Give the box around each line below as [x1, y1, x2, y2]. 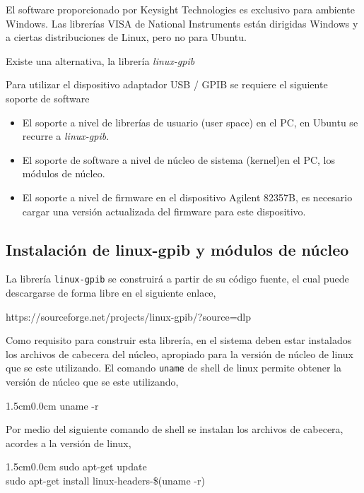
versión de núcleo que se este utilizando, [6, 374, 179, 389]
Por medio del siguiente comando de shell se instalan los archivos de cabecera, [6, 422, 344, 436]
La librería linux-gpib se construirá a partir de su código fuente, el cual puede [6, 271, 349, 286]
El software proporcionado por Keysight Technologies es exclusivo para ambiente [6, 2, 355, 16]
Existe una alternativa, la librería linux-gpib [6, 53, 195, 68]
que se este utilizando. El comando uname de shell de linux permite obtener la [6, 360, 341, 375]
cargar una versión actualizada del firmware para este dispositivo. [22, 203, 306, 218]
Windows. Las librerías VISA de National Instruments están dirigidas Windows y [6, 16, 358, 30]
